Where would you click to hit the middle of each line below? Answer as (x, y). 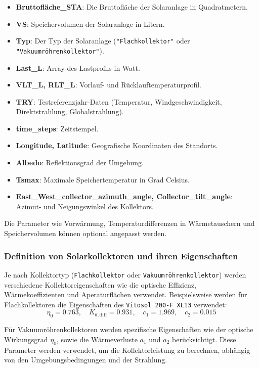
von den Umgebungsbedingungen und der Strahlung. (86, 360)
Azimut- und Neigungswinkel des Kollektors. (85, 206)
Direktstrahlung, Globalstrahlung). (70, 111)
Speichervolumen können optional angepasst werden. (85, 233)
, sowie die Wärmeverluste (97, 339)
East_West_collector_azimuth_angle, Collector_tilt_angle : (124, 196)
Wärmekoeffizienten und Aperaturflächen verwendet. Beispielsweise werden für (126, 294)
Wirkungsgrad (26, 339)
